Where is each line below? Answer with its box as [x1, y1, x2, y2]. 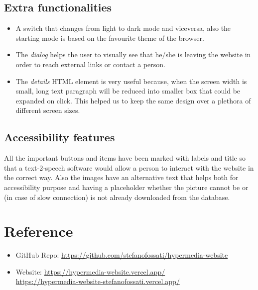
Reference [4, 221, 73, 241]
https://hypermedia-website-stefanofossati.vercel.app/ [15, 276, 180, 287]
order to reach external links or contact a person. [15, 59, 166, 69]
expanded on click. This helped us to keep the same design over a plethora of [15, 95, 251, 105]
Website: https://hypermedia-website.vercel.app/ [15, 266, 165, 277]
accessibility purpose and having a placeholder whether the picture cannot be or [4, 182, 249, 192]
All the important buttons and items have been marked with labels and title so [4, 153, 246, 163]
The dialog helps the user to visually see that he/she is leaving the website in [15, 49, 251, 60]
